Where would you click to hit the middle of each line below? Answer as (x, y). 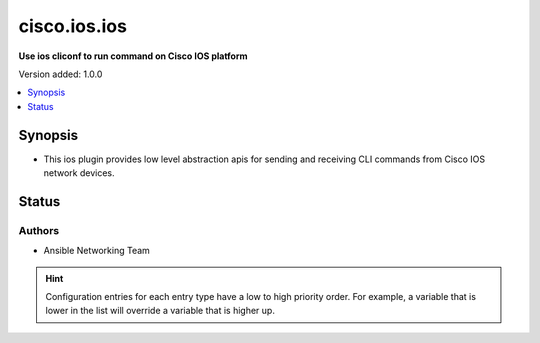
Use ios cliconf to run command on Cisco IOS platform (133, 56)
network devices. (79, 173)
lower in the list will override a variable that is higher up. (160, 311)
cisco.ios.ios (72, 26)
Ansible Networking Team (96, 251)
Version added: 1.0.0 (60, 74)
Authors (39, 230)
